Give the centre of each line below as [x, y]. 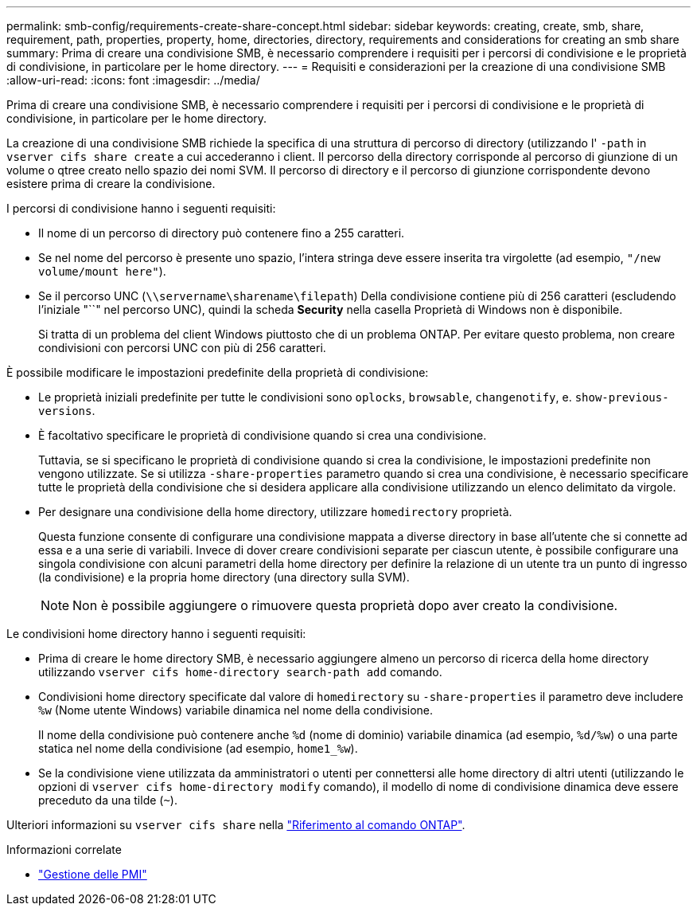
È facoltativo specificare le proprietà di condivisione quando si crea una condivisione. [263, 435]
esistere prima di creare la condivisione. [111, 184]
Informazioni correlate [64, 849]
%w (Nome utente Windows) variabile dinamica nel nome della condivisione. [236, 710]
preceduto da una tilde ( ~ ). [108, 800]
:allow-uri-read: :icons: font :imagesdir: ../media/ [133, 80]
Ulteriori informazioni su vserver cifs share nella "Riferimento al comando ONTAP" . [236, 825]
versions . [67, 411]
